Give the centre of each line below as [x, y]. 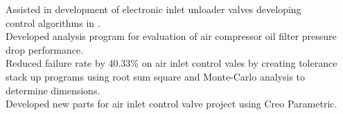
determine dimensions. [53, 90]
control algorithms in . [53, 22]
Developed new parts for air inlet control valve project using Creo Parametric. [171, 104]
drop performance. [45, 49]
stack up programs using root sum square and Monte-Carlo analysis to [156, 76]
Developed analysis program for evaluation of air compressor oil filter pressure [171, 36]
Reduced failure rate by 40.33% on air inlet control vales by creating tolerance [171, 63]
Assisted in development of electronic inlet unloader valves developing [153, 9]
